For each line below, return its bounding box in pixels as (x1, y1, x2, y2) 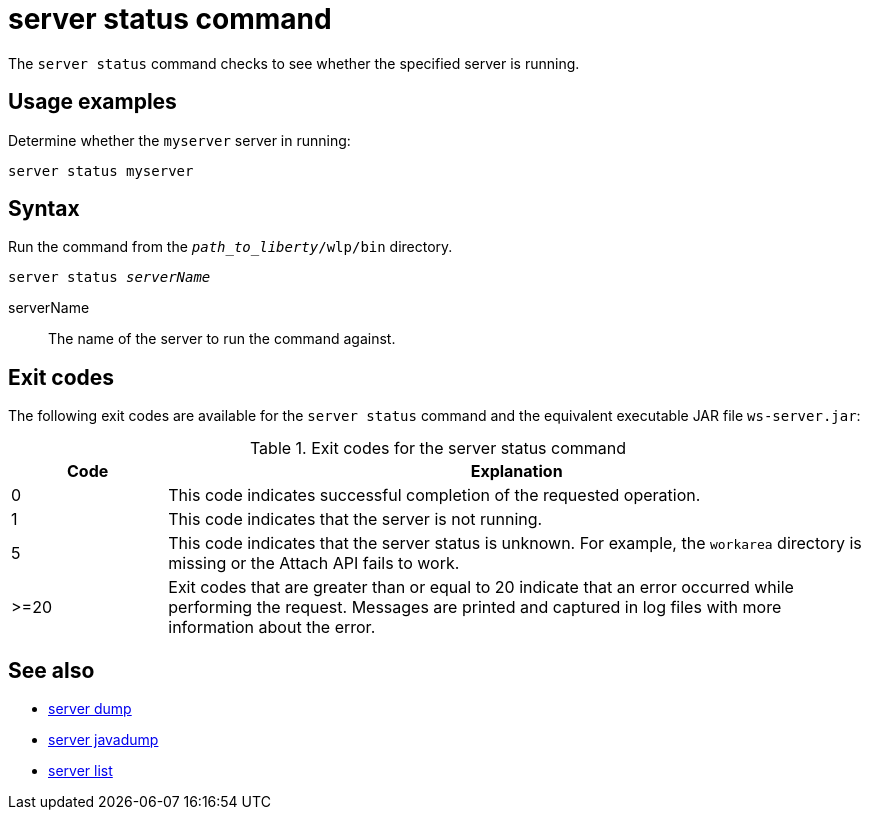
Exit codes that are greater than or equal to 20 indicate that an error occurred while (168, 577, 794, 598)
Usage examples (8, 89, 177, 115)
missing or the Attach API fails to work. (168, 553, 460, 574)
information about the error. (168, 617, 376, 638)
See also (8, 657, 95, 683)
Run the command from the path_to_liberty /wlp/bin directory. (8, 238, 453, 256)
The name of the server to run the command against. (48, 330, 396, 348)
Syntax (8, 196, 80, 222)
